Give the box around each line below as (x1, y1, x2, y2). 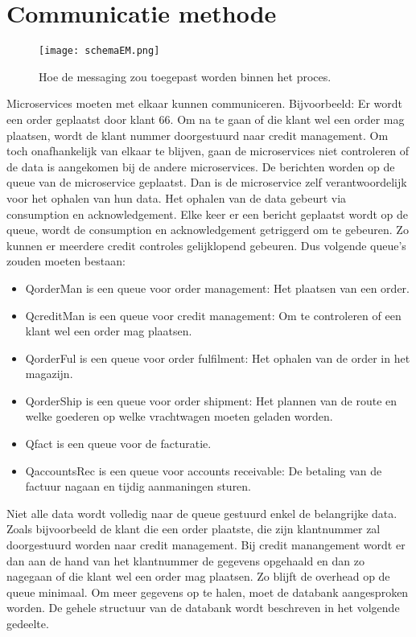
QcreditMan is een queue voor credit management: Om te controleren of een (25, 306, 402, 323)
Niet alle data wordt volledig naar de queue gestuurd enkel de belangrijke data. (6, 504, 397, 521)
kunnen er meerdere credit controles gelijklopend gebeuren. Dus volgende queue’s (6, 236, 406, 253)
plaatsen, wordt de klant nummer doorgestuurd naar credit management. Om (6, 126, 389, 143)
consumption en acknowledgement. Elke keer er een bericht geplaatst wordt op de (6, 205, 409, 222)
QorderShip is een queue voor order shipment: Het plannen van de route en (25, 392, 397, 409)
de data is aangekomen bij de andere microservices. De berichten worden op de (6, 158, 395, 175)
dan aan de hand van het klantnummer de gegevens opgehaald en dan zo (6, 552, 365, 569)
